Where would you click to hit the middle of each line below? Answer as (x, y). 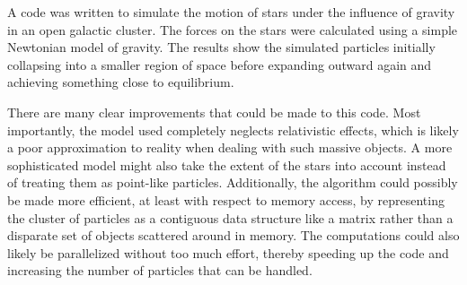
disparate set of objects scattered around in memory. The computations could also (233, 235)
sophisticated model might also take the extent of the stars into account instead (227, 164)
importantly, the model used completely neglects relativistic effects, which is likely (233, 130)
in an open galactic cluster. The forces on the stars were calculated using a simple (233, 29)
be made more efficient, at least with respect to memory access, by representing (226, 199)
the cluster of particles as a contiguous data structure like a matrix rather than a (230, 217)
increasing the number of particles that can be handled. (160, 270)
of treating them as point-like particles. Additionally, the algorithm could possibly (233, 182)
